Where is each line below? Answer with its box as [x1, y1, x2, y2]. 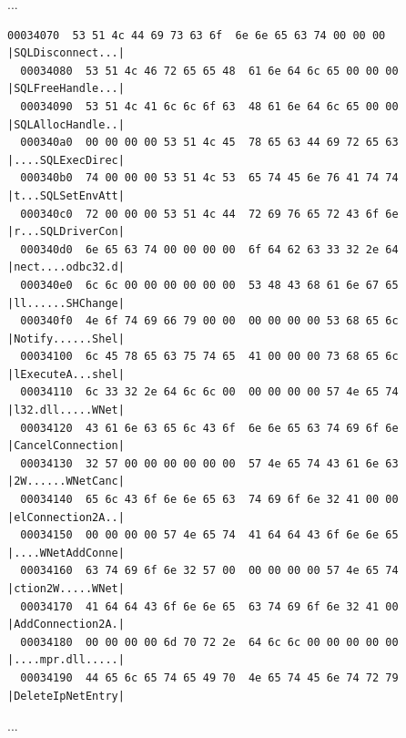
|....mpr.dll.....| [7, 653, 125, 667]
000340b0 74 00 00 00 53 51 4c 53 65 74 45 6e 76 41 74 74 [20, 171, 399, 185]
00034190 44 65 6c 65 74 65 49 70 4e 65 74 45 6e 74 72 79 [20, 671, 399, 684]
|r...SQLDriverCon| [7, 225, 125, 239]
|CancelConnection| [7, 439, 125, 453]
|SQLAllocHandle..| [7, 118, 125, 131]
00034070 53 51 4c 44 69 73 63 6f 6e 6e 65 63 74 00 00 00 [7, 28, 386, 42]
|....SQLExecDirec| [7, 153, 125, 167]
